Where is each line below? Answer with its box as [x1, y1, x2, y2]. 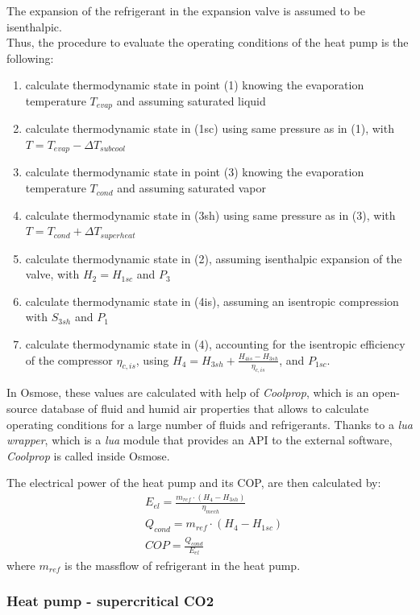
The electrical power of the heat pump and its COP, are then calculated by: [6, 474, 381, 491]
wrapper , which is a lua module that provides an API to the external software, [6, 431, 393, 448]
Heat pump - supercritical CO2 [6, 591, 214, 611]
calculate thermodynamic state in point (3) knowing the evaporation [25, 163, 364, 180]
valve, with [25, 266, 80, 283]
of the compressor [25, 351, 113, 368]
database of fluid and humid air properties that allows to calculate [40, 400, 369, 417]
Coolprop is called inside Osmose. [6, 447, 170, 464]
